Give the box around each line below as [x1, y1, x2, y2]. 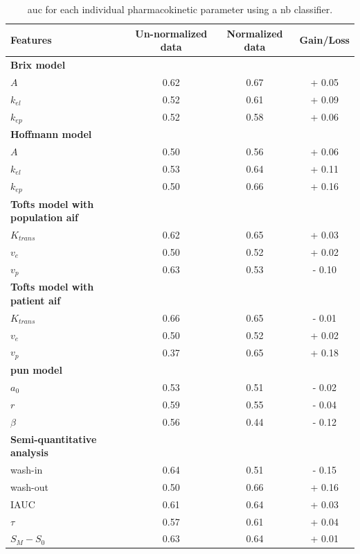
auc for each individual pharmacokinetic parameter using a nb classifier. [27, 2, 333, 16]
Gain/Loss [299, 33, 350, 47]
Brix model [10, 58, 66, 72]
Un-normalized [135, 26, 208, 40]
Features [10, 33, 52, 47]
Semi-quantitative [10, 431, 97, 446]
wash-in [10, 462, 43, 476]
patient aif [10, 293, 61, 307]
